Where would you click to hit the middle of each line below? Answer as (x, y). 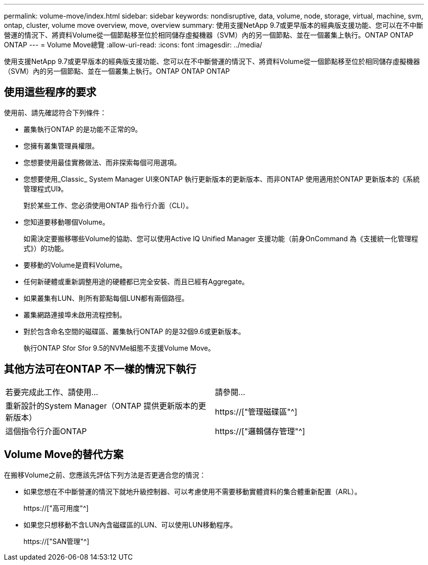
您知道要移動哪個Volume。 (66, 222)
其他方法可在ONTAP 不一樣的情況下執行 (100, 369)
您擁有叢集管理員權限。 (61, 146)
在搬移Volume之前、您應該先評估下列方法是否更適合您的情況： (105, 475)
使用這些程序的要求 (50, 92)
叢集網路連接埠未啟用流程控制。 (75, 314)
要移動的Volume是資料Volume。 (75, 265)
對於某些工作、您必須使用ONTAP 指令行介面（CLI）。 (108, 205)
